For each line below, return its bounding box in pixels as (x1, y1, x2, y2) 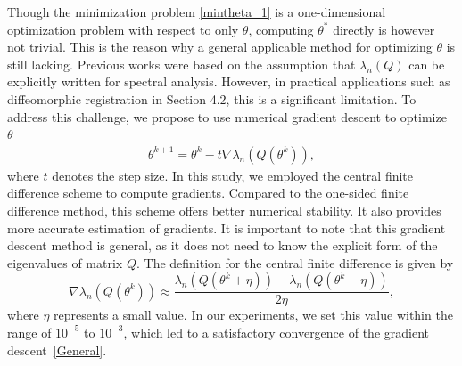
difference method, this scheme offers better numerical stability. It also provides (7, 200, 441, 219)
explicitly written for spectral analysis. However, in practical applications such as (7, 72, 450, 91)
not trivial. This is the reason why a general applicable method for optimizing (7, 37, 433, 56)
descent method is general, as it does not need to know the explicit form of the (7, 236, 438, 255)
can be (408, 54, 445, 73)
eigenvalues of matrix (7, 253, 123, 272)
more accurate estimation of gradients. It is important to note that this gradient (7, 218, 446, 237)
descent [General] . (7, 340, 107, 359)
